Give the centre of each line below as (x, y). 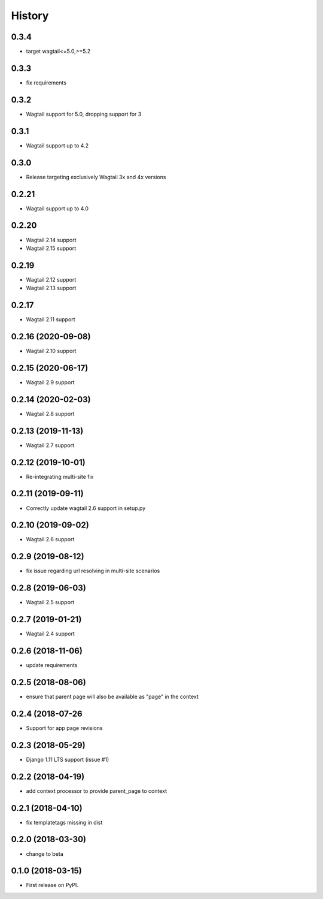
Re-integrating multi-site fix (60, 476)
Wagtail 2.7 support (50, 445)
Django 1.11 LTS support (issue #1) (68, 759)
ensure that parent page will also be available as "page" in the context (112, 696)
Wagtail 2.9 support (50, 382)
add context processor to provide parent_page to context (97, 791)
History (30, 16)
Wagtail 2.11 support (51, 319)
